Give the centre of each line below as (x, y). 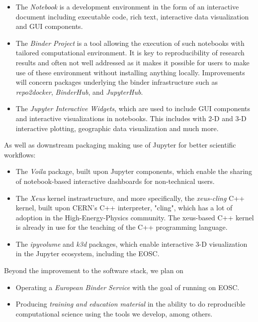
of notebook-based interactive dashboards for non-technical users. (115, 181)
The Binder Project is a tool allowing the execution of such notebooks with (130, 43)
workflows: (20, 154)
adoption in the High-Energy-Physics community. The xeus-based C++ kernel (135, 217)
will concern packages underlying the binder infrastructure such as (117, 82)
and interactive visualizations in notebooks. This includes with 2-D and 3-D (131, 118)
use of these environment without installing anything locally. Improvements (130, 72)
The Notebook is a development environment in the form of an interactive (127, 6)
